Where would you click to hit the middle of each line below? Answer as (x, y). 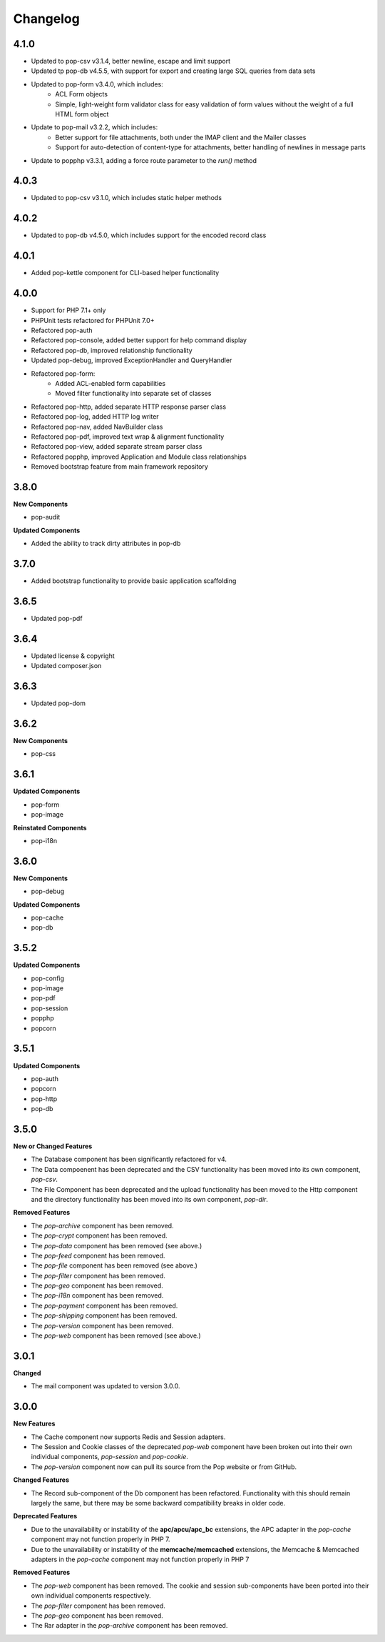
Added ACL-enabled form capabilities (111, 383)
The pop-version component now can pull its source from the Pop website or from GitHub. (164, 1467)
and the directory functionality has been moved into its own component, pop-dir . (150, 1199)
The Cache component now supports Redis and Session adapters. (128, 1437)
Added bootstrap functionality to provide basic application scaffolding (134, 581)
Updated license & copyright (73, 656)
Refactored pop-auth (62, 330)
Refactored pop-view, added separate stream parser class (117, 447)
